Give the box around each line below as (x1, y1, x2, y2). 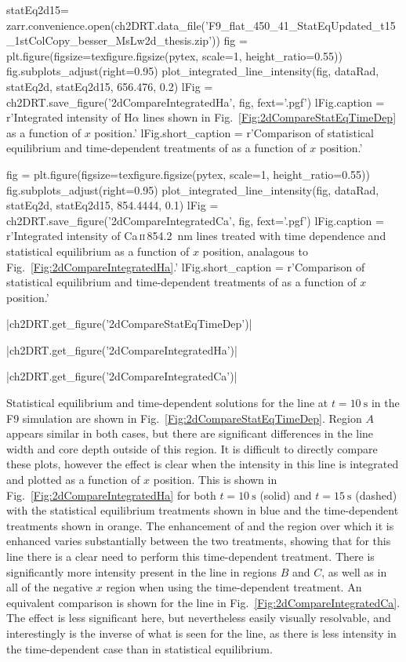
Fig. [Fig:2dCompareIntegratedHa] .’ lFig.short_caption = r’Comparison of (6, 258, 365, 275)
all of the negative (6, 579, 93, 595)
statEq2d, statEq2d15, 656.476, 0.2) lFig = (6, 78, 213, 94)
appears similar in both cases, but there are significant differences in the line (6, 425, 374, 442)
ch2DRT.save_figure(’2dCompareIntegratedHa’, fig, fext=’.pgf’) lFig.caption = (6, 93, 385, 110)
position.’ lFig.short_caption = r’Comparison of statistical (94, 124, 374, 140)
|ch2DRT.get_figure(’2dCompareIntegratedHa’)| (6, 341, 237, 358)
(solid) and (259, 486, 312, 503)
